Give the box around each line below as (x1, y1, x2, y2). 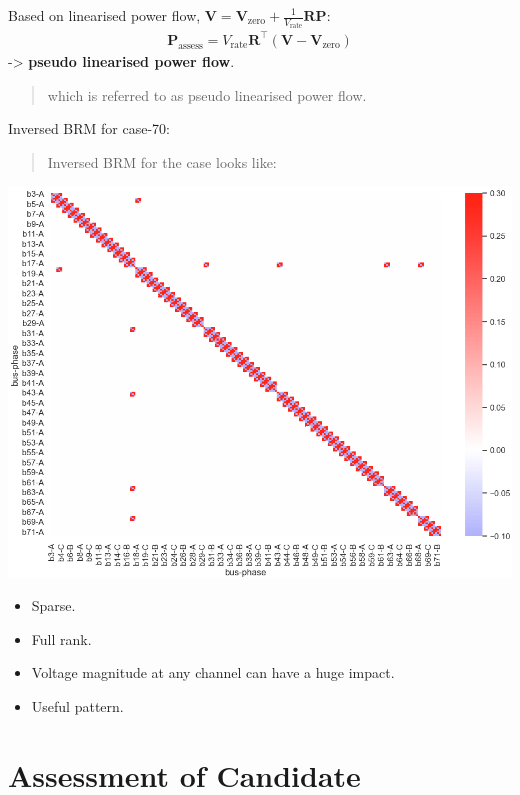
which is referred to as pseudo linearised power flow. (47, 84, 367, 105)
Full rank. (31, 628, 92, 649)
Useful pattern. (31, 695, 124, 716)
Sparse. (31, 595, 76, 616)
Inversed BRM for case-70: (8, 118, 170, 139)
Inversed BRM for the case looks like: (47, 151, 277, 172)
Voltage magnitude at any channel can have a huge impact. (31, 662, 395, 683)
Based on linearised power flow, (8, 5, 201, 25)
